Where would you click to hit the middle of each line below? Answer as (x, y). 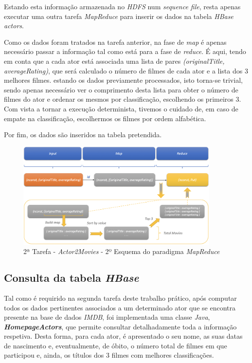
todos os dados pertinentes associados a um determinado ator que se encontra (120, 307)
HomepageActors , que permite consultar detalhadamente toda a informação (120, 326)
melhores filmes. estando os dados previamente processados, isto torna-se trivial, (123, 80)
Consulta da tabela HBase (72, 278)
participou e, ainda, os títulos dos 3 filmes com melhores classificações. (109, 355)
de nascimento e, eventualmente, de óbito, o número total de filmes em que (116, 345)
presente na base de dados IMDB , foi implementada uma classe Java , (107, 317)
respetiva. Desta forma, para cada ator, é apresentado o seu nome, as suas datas (123, 336)
